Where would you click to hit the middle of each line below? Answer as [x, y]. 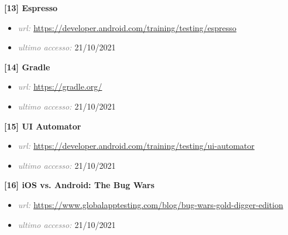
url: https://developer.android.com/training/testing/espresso [127, 27]
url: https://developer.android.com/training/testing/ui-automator [136, 146]
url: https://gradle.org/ [60, 86]
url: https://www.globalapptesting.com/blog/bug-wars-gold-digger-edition [150, 204]
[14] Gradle [27, 67]
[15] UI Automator [43, 126]
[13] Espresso [31, 8]
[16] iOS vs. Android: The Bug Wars [79, 185]
